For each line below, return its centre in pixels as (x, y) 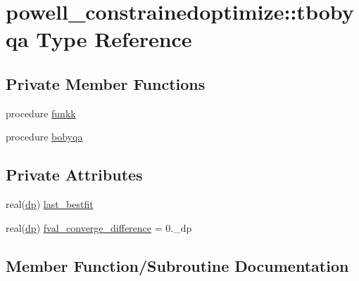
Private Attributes (74, 175)
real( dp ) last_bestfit (50, 204)
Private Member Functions (106, 83)
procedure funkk (41, 113)
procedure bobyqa (44, 137)
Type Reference (114, 39)
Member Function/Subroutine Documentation (177, 265)
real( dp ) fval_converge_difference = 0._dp (99, 227)
